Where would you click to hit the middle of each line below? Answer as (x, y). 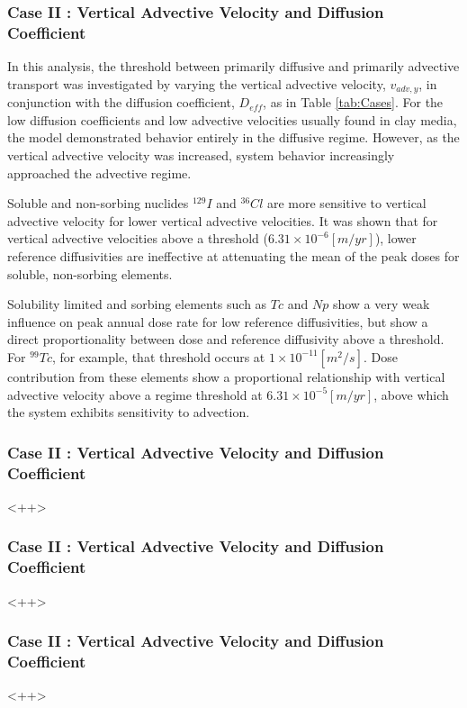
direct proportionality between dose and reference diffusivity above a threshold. (226, 339)
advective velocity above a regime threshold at (135, 394)
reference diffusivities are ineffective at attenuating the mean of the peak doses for (233, 255)
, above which (411, 394)
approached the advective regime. (99, 172)
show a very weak (381, 304)
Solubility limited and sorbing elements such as (137, 304)
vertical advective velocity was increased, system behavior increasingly (201, 154)
